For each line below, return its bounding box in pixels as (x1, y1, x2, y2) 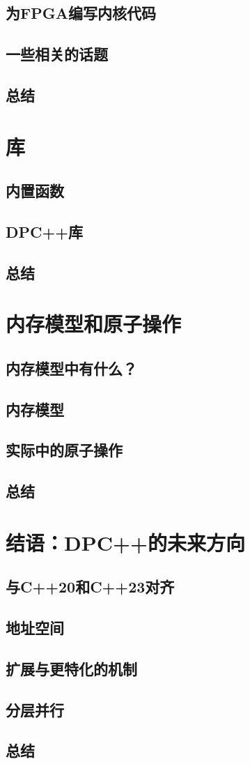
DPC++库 (6, 220, 84, 242)
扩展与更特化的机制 (6, 657, 137, 679)
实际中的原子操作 (6, 439, 123, 461)
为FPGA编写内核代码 (6, 2, 156, 24)
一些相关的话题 (6, 43, 108, 65)
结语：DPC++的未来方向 (6, 528, 246, 556)
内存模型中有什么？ (6, 357, 137, 379)
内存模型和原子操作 (6, 310, 182, 338)
